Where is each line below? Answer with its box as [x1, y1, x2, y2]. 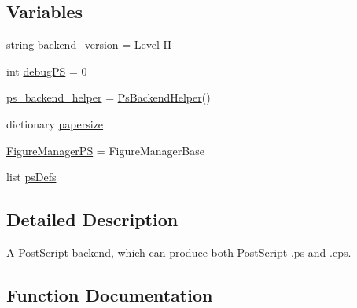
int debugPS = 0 [6, 62, 87, 79]
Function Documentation [6, 282, 213, 306]
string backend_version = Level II [6, 36, 172, 53]
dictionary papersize [6, 115, 104, 132]
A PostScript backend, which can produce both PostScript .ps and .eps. [6, 243, 351, 260]
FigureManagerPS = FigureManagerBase [6, 142, 204, 158]
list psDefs [6, 169, 57, 185]
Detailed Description [6, 207, 178, 232]
